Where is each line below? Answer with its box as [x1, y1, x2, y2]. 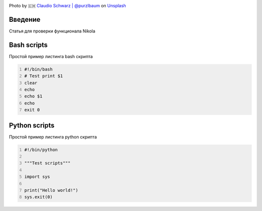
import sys [24, 174, 50, 180]
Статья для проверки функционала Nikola [9, 28, 96, 34]
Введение [9, 15, 41, 24]
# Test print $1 [24, 73, 63, 79]
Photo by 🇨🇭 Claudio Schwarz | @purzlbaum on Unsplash [9, 3, 126, 8]
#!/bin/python [24, 147, 58, 152]
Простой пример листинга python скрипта [9, 134, 97, 140]
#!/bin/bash [24, 66, 53, 72]
